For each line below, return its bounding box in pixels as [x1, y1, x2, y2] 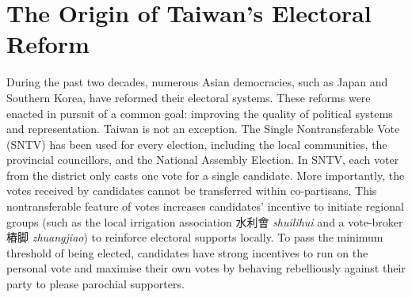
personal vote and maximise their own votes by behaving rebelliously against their [6, 260, 406, 276]
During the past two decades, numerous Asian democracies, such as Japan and [6, 74, 388, 90]
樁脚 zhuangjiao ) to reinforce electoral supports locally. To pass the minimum [6, 229, 383, 246]
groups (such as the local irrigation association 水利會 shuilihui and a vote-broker [6, 213, 403, 230]
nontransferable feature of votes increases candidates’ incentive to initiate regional [6, 198, 404, 215]
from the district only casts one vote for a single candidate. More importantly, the [6, 166, 405, 183]
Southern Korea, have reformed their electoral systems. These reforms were [6, 89, 371, 105]
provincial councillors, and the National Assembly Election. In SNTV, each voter [6, 151, 399, 168]
